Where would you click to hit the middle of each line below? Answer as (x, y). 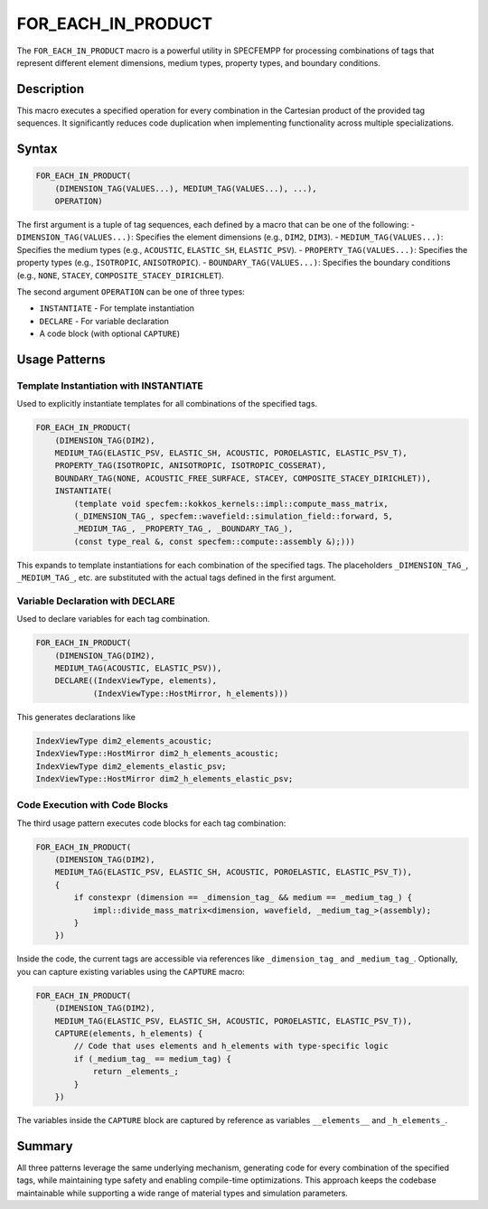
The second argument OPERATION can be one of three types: (131, 291)
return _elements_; (136, 1072)
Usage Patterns (61, 359)
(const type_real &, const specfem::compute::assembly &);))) (215, 541)
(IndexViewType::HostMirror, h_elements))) (191, 693)
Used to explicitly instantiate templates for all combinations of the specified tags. (167, 404)
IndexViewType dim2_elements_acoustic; (124, 740)
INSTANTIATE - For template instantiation (117, 308)
